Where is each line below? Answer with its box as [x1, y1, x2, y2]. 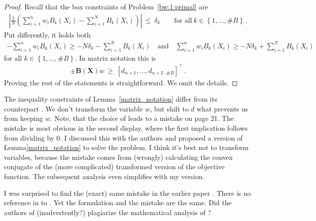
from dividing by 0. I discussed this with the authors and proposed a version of [4, 132, 243, 143]
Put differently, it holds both [4, 29, 91, 39]
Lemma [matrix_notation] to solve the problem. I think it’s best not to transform [4, 142, 249, 152]
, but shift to [150, 103, 189, 113]
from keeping [4, 113, 43, 123]
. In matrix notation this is [75, 52, 156, 63]
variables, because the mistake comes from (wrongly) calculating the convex [4, 151, 233, 162]
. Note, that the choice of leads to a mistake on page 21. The [50, 113, 234, 123]
